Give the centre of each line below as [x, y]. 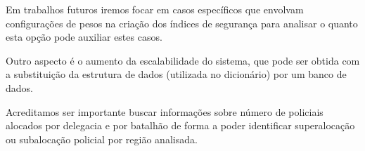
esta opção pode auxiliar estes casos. [84, 37]
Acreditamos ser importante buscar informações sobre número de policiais [165, 111]
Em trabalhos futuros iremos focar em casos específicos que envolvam [155, 9]
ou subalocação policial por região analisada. [102, 139]
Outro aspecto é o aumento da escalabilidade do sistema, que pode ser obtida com [183, 60]
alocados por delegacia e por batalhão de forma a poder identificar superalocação [180, 125]
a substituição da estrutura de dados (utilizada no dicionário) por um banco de [176, 74]
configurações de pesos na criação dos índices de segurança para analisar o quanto [182, 23]
